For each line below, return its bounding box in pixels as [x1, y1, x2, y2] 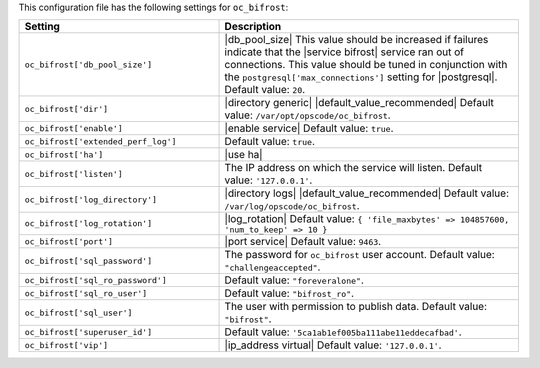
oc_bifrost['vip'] [24, 340, 109, 350]
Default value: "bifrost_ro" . [224, 286, 355, 300]
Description [224, 20, 282, 34]
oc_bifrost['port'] [24, 236, 114, 247]
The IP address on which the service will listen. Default [224, 161, 483, 175]
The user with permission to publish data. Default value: [224, 300, 488, 314]
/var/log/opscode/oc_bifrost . [224, 199, 360, 213]
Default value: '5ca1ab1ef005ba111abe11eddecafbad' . [224, 325, 462, 339]
